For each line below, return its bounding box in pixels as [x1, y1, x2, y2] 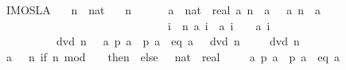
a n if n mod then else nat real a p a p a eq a [6, 48, 340, 64]
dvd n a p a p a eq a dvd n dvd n [56, 33, 300, 49]
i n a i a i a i [167, 17, 270, 33]
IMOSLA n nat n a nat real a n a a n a [6, 2, 321, 17]
